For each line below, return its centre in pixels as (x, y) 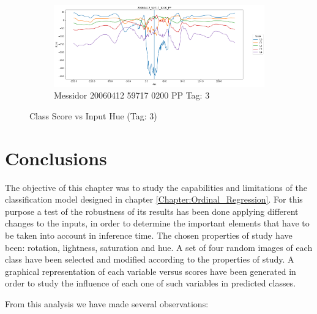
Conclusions (56, 158)
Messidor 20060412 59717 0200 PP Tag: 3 (132, 95)
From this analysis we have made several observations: (107, 304)
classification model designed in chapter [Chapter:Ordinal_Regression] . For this (154, 199)
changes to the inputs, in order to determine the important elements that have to (157, 223)
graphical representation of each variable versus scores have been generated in (151, 271)
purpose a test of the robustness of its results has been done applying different (152, 211)
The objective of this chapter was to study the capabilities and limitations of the (156, 187)
